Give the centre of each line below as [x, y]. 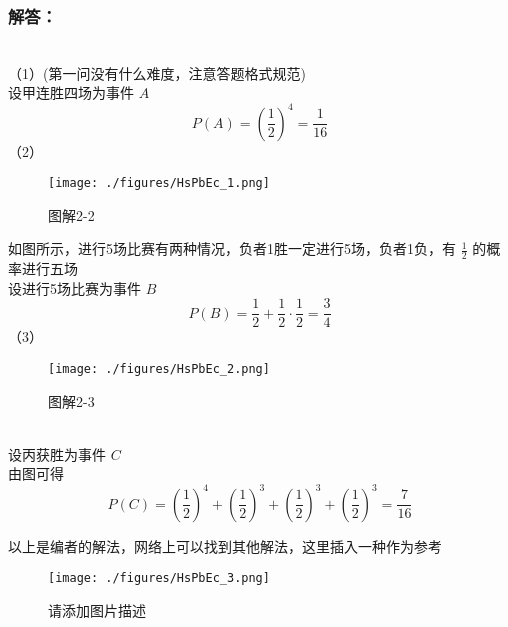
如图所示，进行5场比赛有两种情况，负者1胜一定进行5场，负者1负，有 [232, 248]
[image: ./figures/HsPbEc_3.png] [159, 578]
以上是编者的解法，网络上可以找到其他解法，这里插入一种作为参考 [225, 545]
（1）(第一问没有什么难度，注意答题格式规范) [157, 72]
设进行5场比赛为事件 [74, 287]
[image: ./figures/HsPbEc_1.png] [159, 183]
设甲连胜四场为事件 [71, 92]
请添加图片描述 [97, 609]
